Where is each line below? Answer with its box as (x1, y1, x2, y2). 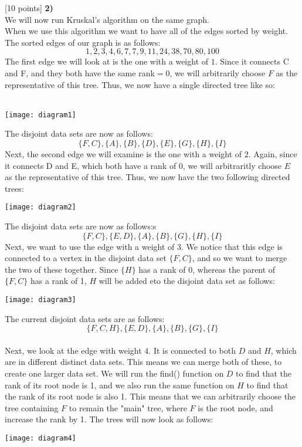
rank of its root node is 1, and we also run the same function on (5, 378, 235, 391)
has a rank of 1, (30, 275, 87, 287)
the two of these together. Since (5, 263, 118, 275)
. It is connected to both (148, 344, 236, 356)
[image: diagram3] (5, 296, 76, 304)
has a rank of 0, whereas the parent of (138, 263, 276, 275)
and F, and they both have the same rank (5, 66, 155, 79)
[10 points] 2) (5, 2, 53, 13)
